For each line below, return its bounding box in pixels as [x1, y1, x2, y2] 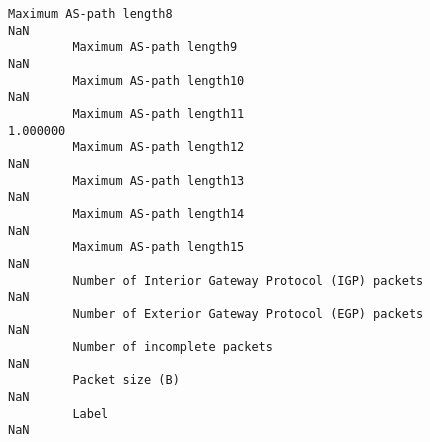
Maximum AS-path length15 [72, 240, 245, 255]
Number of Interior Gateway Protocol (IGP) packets [72, 273, 424, 288]
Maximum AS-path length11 [72, 106, 245, 121]
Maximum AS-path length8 [8, 7, 173, 21]
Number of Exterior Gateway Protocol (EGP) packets [72, 306, 424, 321]
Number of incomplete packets [72, 340, 273, 355]
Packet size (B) [72, 373, 180, 388]
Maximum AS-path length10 [72, 73, 245, 88]
